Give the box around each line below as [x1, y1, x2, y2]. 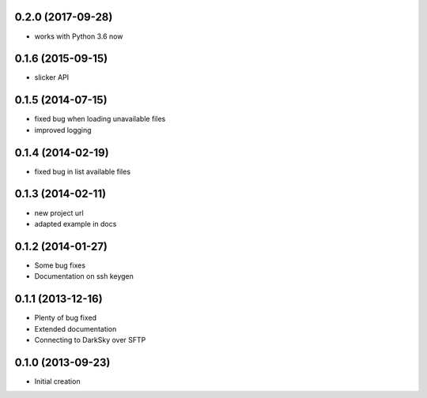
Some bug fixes [34, 261, 86, 270]
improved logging [34, 125, 92, 134]
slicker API [34, 73, 70, 82]
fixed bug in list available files [34, 167, 130, 176]
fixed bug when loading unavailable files [34, 115, 166, 124]
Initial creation [34, 376, 81, 386]
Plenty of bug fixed [34, 313, 96, 323]
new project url [34, 208, 84, 217]
